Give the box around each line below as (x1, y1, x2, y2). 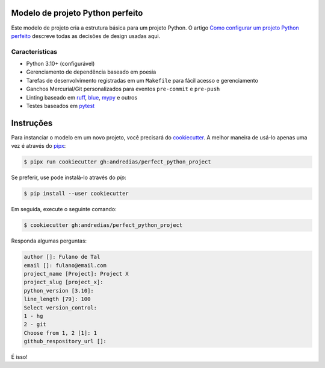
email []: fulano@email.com (23, 262, 107, 268)
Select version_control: (23, 304, 97, 311)
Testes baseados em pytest (26, 103, 95, 109)
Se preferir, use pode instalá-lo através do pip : (11, 174, 126, 181)
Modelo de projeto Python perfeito (11, 8, 143, 18)
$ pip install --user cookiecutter (23, 190, 129, 197)
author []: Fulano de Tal (23, 253, 101, 261)
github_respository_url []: (23, 338, 107, 345)
